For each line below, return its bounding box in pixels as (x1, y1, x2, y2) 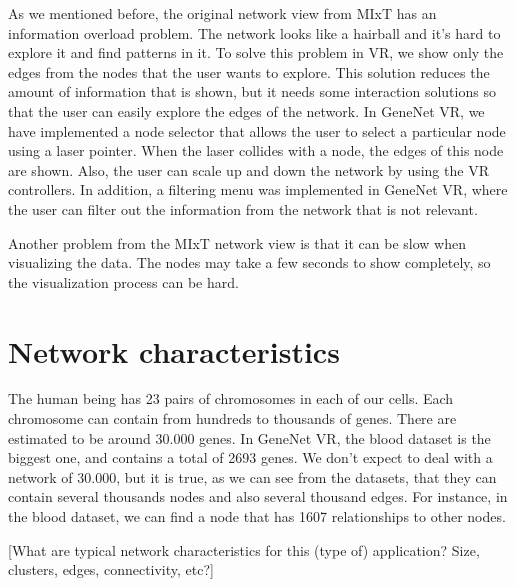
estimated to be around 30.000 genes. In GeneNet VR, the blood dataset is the (8, 427, 491, 448)
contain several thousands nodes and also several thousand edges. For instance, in (8, 486, 508, 507)
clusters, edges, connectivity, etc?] (8, 559, 214, 580)
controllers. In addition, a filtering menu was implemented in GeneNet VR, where (8, 179, 508, 200)
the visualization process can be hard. (8, 271, 239, 292)
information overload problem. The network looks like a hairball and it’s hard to (8, 22, 501, 43)
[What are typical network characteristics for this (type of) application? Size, (8, 539, 480, 560)
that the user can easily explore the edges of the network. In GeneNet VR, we (8, 100, 485, 121)
